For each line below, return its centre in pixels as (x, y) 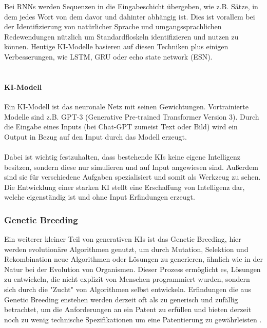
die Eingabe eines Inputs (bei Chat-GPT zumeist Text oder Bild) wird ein (121, 127)
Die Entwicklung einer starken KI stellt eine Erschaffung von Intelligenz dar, (125, 187)
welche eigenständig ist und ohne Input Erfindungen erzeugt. (100, 197)
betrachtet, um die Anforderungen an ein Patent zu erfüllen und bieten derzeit (128, 309)
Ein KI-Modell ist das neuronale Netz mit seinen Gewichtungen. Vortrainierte (126, 106)
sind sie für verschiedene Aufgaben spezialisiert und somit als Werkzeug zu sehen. (132, 177)
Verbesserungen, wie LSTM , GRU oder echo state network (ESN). (108, 56)
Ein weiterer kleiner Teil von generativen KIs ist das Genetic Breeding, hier (123, 239)
